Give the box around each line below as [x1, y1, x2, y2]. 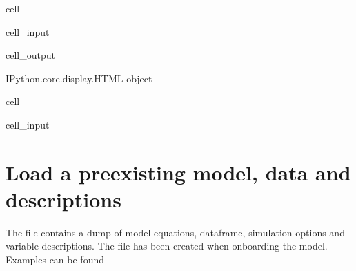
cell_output [6, 48, 55, 62]
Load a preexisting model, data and [6, 158, 351, 186]
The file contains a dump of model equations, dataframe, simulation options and [6, 225, 345, 239]
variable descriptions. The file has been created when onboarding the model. [6, 239, 328, 253]
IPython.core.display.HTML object [6, 71, 152, 85]
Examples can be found [6, 252, 105, 267]
